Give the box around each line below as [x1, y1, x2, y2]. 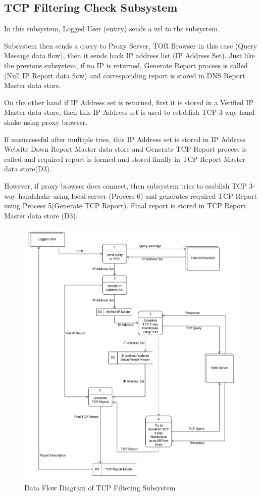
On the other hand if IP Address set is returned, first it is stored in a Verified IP [4, 97, 253, 107]
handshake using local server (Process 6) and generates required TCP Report [18, 190, 257, 201]
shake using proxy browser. [4, 116, 88, 127]
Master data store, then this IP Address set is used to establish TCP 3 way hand [4, 107, 255, 117]
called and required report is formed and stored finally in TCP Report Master [4, 153, 245, 164]
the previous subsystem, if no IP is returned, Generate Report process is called [4, 60, 248, 70]
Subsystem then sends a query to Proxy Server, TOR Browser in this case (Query [4, 40, 257, 51]
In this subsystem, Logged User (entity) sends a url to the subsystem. [4, 23, 220, 34]
